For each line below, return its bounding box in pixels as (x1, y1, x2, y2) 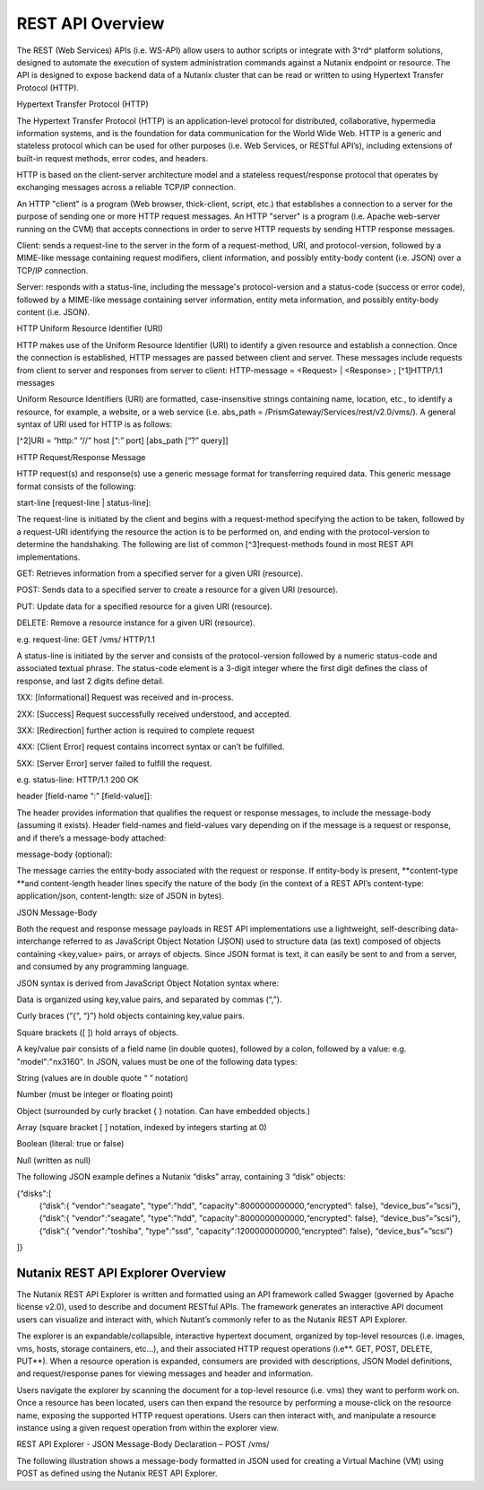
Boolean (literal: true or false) (16, 1138, 125, 1149)
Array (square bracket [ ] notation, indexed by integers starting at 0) (16, 1122, 268, 1133)
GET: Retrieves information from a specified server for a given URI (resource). (16, 568, 304, 579)
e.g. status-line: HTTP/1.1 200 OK (16, 774, 139, 785)
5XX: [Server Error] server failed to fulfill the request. (16, 758, 212, 769)
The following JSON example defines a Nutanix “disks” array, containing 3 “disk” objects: (16, 1172, 346, 1182)
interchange (16, 936, 62, 946)
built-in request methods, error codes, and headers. (16, 152, 209, 163)
